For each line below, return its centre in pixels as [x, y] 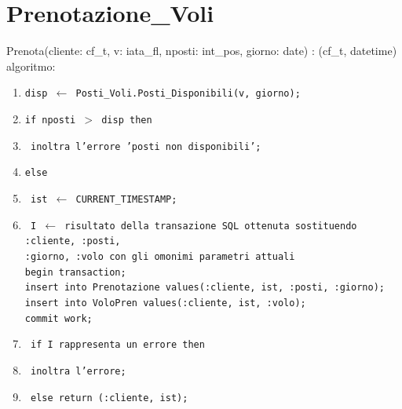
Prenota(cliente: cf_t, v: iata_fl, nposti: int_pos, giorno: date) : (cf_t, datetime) [202, 51]
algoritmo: [31, 66]
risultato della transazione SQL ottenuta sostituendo [211, 226]
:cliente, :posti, [73, 241]
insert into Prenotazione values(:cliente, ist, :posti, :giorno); [205, 288]
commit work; [58, 318]
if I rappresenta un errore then [117, 345]
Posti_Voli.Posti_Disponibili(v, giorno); [188, 94]
